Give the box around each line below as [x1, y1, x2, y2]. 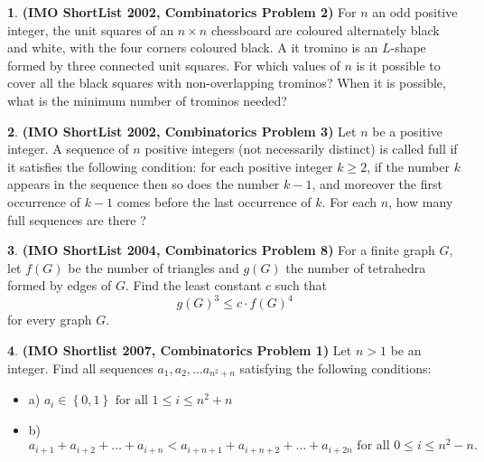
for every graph [7, 310, 92, 329]
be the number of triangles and [68, 258, 239, 277]
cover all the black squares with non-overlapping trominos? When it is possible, [7, 73, 446, 92]
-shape [390, 38, 426, 57]
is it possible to [356, 55, 441, 74]
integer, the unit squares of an [7, 20, 174, 39]
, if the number [367, 156, 450, 175]
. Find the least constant [125, 276, 262, 295]
